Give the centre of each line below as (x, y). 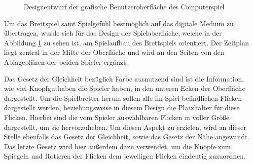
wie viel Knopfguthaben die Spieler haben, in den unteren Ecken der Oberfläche (125, 88)
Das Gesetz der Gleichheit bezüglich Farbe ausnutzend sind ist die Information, (124, 78)
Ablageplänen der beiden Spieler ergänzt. (66, 61)
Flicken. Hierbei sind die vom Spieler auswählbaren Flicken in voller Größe (117, 117)
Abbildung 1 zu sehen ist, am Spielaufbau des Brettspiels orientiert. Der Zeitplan (126, 42)
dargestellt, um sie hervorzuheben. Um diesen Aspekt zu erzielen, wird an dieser (125, 127)
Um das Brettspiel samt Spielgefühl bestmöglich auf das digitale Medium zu (119, 23)
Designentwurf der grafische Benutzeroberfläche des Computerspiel (124, 6)
